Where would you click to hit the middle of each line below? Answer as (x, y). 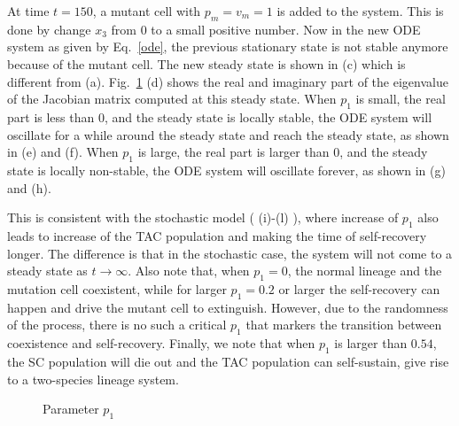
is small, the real (401, 99)
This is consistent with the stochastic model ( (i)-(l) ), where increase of (203, 217)
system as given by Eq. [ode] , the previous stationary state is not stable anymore (228, 46)
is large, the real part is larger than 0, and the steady (283, 152)
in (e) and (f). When (63, 152)
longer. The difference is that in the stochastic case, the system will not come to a (230, 253)
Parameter (71, 409)
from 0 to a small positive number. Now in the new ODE (266, 29)
